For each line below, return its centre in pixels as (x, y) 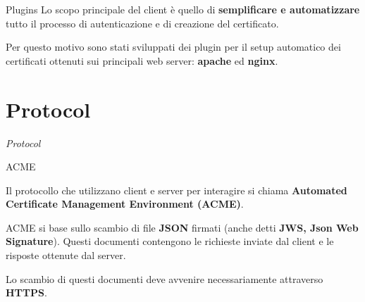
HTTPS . (26, 292)
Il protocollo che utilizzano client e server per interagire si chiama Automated (177, 190)
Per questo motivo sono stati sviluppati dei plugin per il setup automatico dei (173, 47)
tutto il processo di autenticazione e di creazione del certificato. (142, 23)
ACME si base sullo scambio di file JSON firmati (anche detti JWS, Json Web (182, 227)
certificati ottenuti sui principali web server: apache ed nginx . (142, 60)
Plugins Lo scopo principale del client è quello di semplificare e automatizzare (183, 9)
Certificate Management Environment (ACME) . (125, 204)
